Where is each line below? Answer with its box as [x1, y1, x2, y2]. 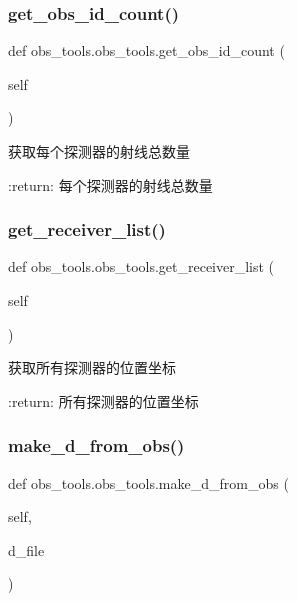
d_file [8, 539, 45, 560]
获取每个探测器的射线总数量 [8, 141, 190, 161]
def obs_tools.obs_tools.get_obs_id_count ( [8, 40, 285, 61]
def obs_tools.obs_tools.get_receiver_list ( [8, 256, 275, 277]
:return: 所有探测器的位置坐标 [8, 390, 199, 411]
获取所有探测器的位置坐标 [8, 357, 176, 378]
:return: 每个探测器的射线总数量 [8, 174, 213, 195]
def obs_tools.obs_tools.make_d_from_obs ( [8, 472, 289, 493]
